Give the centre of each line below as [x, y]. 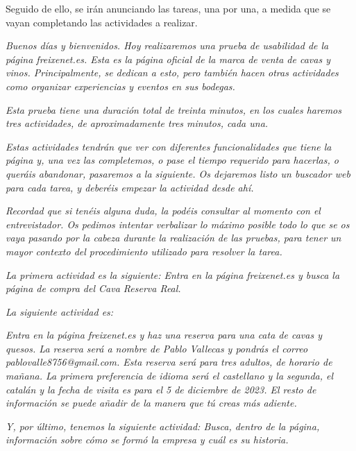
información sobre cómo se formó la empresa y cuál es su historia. [147, 440]
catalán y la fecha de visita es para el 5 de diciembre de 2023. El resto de [161, 389]
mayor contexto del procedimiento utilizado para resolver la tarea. [144, 251]
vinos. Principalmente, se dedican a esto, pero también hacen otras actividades [172, 73]
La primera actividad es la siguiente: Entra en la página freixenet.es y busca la [173, 274]
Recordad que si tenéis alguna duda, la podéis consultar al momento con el [163, 211]
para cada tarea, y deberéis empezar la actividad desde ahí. [130, 187]
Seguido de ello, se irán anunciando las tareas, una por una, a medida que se [168, 8]
